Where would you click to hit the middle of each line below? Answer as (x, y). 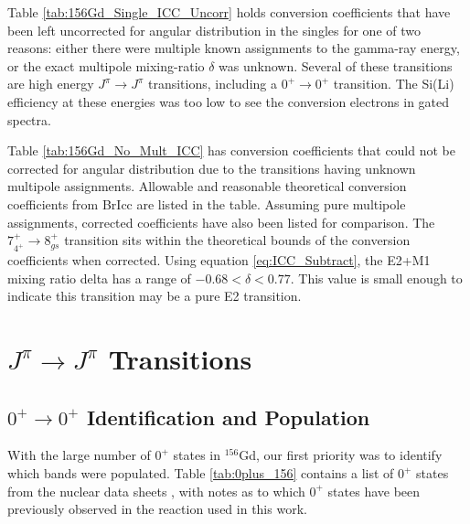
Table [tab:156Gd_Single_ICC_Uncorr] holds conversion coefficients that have (229, 12)
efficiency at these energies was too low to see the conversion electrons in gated (229, 101)
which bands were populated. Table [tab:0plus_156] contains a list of (201, 473)
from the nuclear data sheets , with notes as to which (156, 491)
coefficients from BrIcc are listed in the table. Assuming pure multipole (207, 203)
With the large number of (79, 455)
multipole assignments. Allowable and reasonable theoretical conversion (207, 186)
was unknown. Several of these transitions (336, 65)
